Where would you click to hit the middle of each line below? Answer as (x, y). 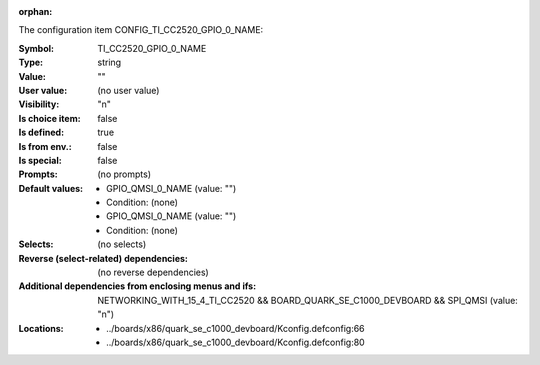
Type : (31, 62)
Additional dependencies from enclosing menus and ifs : (137, 286)
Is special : (40, 160)
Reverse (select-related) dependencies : (103, 258)
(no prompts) (124, 174)
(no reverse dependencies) (153, 272)
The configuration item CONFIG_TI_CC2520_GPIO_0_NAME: (141, 30)
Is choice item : (49, 118)
